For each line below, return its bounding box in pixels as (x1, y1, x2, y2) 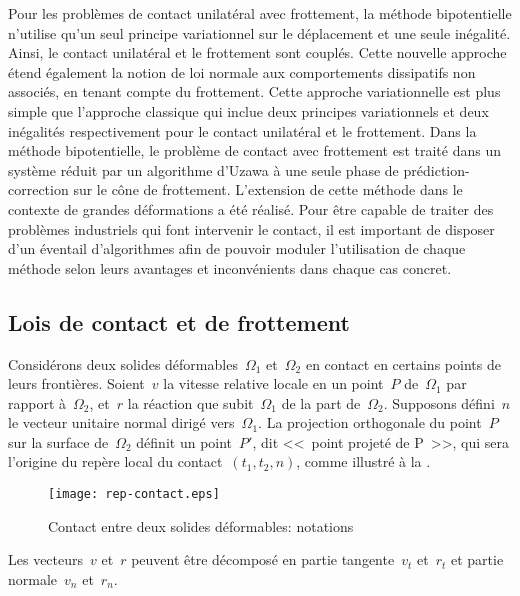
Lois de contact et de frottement (8, 306, 350, 337)
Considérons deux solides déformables (8, 353, 238, 374)
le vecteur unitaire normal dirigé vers (8, 412, 235, 433)
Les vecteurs (8, 549, 84, 570)
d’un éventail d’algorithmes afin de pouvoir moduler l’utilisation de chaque (8, 238, 466, 259)
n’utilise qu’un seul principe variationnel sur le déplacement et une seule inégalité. (8, 22, 511, 43)
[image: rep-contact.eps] (48, 487, 220, 502)
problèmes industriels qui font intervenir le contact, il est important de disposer (8, 218, 495, 239)
